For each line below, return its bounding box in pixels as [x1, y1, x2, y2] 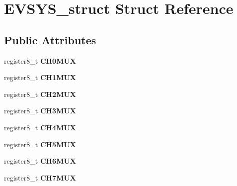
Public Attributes [4, 32, 96, 47]
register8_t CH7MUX [4, 172, 77, 183]
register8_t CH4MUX [4, 122, 77, 132]
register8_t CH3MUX [4, 105, 77, 116]
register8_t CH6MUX [4, 156, 77, 166]
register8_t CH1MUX [4, 72, 77, 83]
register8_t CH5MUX [4, 139, 77, 149]
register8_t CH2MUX [4, 89, 77, 99]
